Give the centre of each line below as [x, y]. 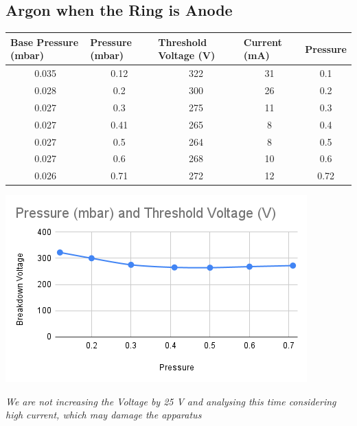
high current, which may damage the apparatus [104, 415]
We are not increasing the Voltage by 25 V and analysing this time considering [171, 401]
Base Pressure [45, 42]
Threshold [183, 42]
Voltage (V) [187, 55]
